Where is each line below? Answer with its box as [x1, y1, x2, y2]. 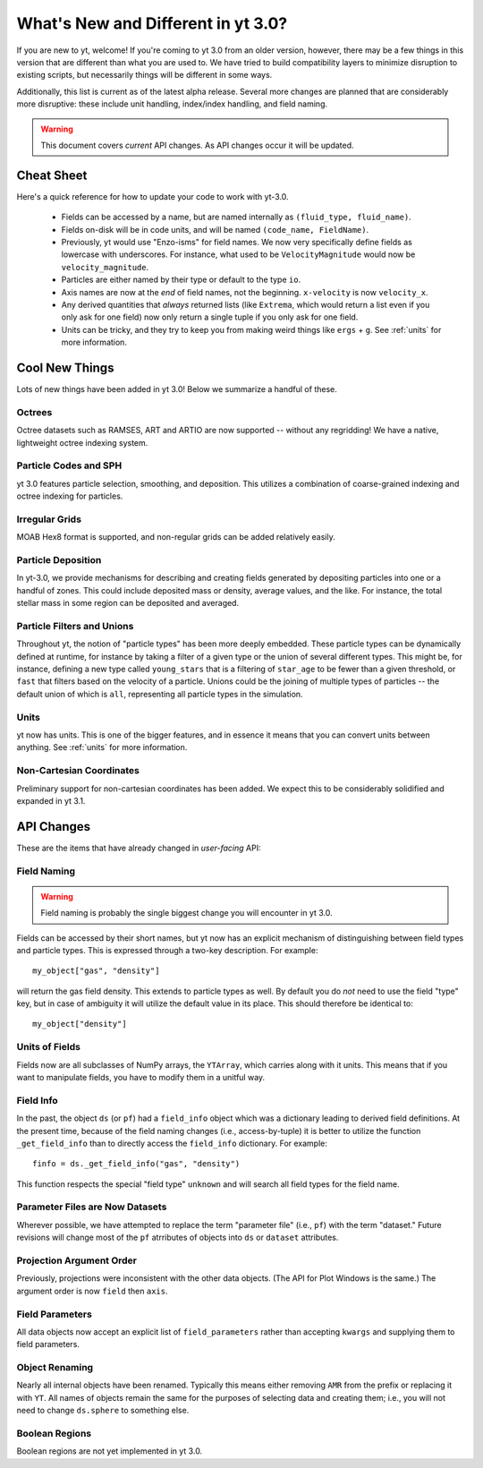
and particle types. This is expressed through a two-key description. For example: [16, 944, 318, 955]
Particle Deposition [16, 553, 102, 566]
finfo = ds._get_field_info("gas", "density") [32, 1159, 241, 1169]
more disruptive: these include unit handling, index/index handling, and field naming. [16, 98, 328, 109]
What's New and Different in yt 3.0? [16, 13, 288, 33]
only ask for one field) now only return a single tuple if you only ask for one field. [61, 312, 359, 322]
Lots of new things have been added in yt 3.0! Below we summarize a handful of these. [16, 384, 337, 394]
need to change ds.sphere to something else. [16, 1405, 190, 1416]
